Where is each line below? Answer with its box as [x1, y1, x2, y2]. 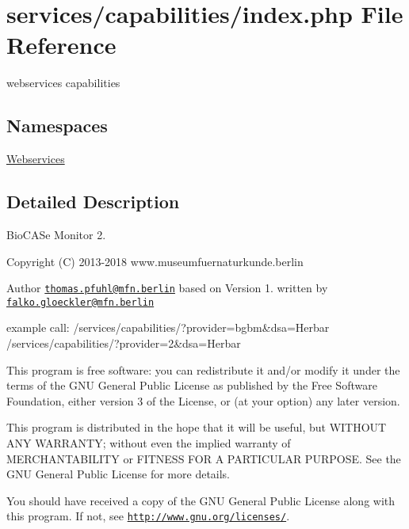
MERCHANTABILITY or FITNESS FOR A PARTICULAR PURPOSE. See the [6, 450, 401, 466]
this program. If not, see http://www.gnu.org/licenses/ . [6, 508, 290, 524]
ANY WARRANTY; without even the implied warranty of [6, 434, 291, 451]
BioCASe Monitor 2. [6, 226, 106, 242]
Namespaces [6, 113, 108, 138]
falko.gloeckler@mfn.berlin [6, 296, 155, 308]
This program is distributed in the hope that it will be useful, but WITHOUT [6, 419, 387, 436]
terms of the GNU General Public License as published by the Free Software [6, 377, 377, 394]
